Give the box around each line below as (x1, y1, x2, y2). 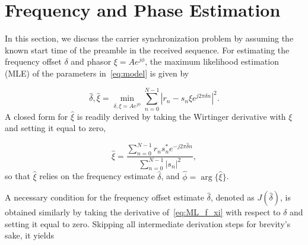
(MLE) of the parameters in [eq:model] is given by (5, 66, 189, 79)
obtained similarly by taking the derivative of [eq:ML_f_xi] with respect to (5, 206, 281, 218)
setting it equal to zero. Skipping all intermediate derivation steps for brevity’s (5, 217, 291, 230)
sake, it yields (5, 229, 54, 241)
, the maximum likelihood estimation (145, 55, 279, 68)
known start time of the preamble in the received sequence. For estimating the (5, 43, 290, 56)
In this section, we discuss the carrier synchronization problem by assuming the (5, 32, 294, 44)
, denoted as (210, 191, 255, 203)
